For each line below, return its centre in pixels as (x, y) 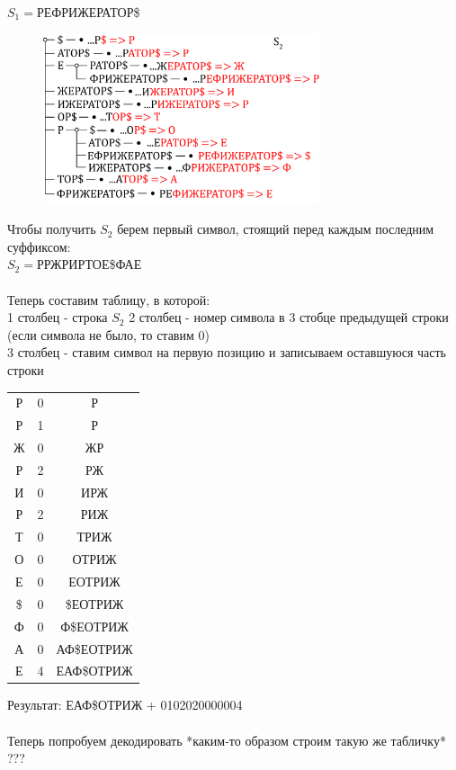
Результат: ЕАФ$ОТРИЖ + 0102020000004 (125, 705)
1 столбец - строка (58, 317)
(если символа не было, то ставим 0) (108, 334)
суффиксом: (39, 246)
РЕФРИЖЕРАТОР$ (88, 12)
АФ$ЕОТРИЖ (94, 648)
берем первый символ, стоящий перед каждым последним (276, 229)
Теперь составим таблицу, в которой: (109, 299)
